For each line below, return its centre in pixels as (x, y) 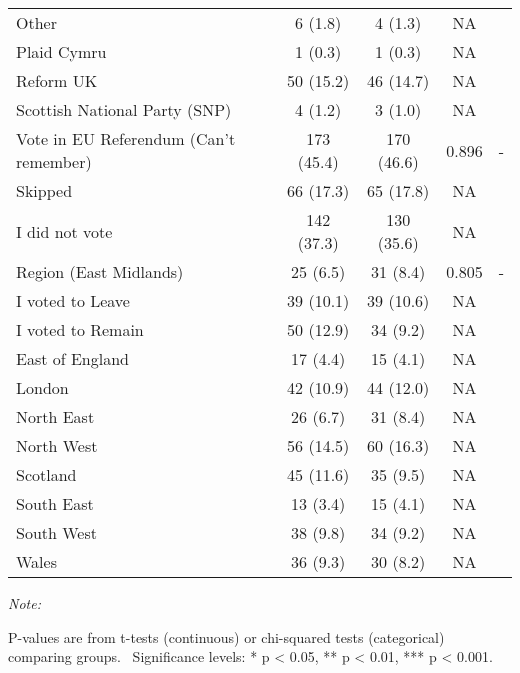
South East (55, 503)
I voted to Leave (73, 300)
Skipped (44, 190)
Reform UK (57, 80)
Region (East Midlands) (100, 271)
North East (55, 416)
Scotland (46, 474)
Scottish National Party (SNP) (124, 109)
